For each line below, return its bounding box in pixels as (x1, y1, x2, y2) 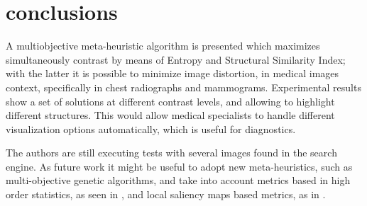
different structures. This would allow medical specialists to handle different (6, 108, 335, 122)
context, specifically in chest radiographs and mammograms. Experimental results (6, 79, 361, 94)
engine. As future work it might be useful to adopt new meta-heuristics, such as (6, 159, 353, 173)
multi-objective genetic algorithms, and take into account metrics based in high (6, 173, 351, 188)
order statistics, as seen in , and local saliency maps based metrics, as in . (6, 187, 326, 202)
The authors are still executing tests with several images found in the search (6, 145, 337, 160)
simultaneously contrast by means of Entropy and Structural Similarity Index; (6, 52, 346, 67)
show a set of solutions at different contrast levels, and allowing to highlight (6, 93, 335, 108)
